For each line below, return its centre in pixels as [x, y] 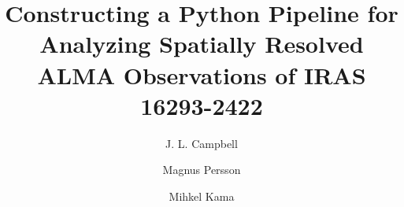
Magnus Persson [202, 170]
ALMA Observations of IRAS [202, 74]
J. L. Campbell [202, 143]
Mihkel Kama [202, 196]
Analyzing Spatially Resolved [202, 44]
